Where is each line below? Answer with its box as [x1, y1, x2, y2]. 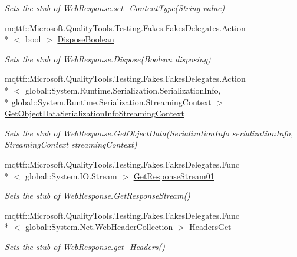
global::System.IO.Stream [25, 169, 117, 182]
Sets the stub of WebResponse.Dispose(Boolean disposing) [5, 52, 211, 65]
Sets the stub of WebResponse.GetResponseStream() [5, 189, 190, 202]
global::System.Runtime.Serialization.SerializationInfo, [25, 84, 221, 96]
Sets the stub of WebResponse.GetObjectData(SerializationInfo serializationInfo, [5, 126, 293, 139]
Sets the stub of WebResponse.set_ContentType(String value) [5, 2, 225, 14]
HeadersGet [189, 221, 232, 233]
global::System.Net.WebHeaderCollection [25, 221, 173, 233]
